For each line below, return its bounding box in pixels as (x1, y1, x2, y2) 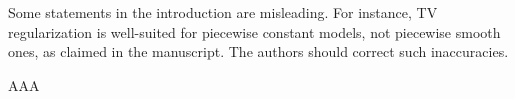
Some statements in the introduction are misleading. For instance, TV (8, 2, 438, 22)
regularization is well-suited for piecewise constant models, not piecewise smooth (8, 21, 501, 42)
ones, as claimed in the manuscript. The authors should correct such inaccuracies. (8, 41, 509, 62)
